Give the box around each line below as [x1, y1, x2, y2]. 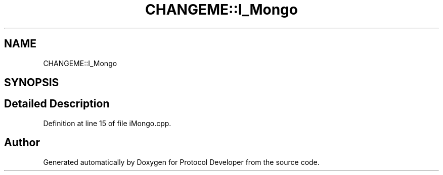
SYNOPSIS [4, 76, 59, 89]
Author [4, 136, 40, 149]
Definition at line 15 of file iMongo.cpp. [43, 119, 171, 128]
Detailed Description [4, 97, 110, 110]
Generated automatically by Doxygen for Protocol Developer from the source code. [43, 157, 320, 166]
